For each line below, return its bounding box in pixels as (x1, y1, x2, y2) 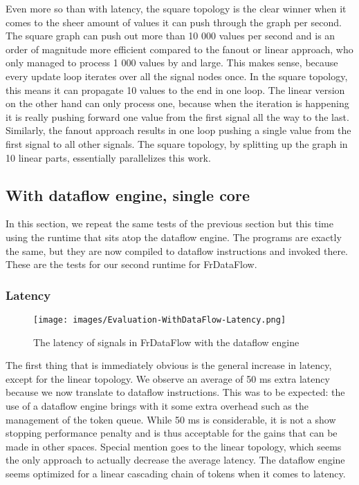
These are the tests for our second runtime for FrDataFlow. (6, 257, 257, 272)
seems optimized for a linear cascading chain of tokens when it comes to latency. (6, 466, 346, 480)
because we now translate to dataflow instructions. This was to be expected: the (6, 385, 345, 399)
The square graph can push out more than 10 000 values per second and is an (6, 28, 335, 43)
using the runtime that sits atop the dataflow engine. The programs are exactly (6, 229, 342, 244)
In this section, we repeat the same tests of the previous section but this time (6, 216, 333, 231)
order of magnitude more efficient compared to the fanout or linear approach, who (6, 41, 353, 56)
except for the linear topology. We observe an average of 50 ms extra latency (6, 371, 330, 386)
